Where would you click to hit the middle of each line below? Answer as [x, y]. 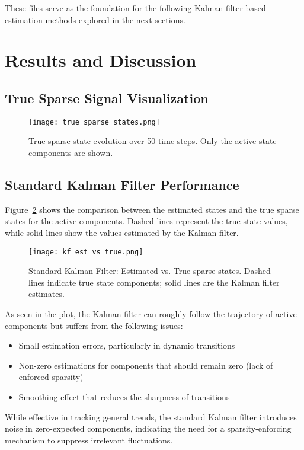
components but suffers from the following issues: [94, 325]
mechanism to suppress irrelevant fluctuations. [89, 440]
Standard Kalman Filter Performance [122, 184]
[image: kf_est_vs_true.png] [86, 252]
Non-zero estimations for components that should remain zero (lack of [146, 365]
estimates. [47, 294]
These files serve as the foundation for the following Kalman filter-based [135, 8]
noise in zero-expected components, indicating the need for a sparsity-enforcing [148, 428]
